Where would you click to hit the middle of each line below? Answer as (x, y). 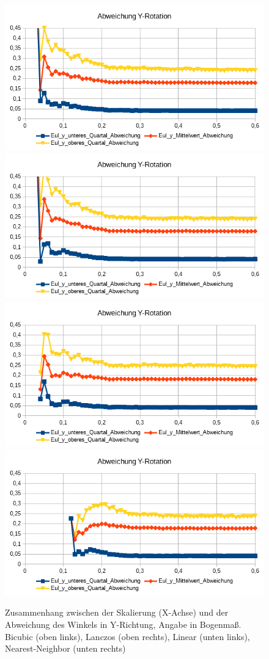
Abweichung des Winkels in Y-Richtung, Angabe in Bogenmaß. (123, 624)
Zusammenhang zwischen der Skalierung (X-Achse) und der (117, 612)
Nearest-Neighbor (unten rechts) (65, 648)
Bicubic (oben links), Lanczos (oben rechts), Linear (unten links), (127, 636)
